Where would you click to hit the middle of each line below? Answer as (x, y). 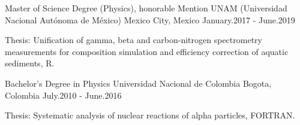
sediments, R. (30, 63)
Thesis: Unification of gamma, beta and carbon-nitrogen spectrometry (133, 40)
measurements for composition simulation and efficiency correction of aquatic (147, 51)
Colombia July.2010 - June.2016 (63, 95)
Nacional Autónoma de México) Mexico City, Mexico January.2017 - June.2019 (150, 19)
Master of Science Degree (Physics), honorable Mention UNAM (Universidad (146, 8)
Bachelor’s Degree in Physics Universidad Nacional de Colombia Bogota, (138, 83)
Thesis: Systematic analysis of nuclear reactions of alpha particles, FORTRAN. (150, 115)
